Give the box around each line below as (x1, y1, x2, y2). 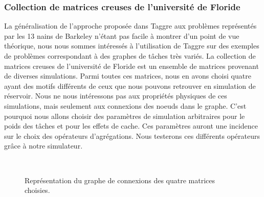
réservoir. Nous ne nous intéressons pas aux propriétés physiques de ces (4, 90, 227, 101)
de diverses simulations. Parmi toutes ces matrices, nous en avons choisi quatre (4, 70, 251, 81)
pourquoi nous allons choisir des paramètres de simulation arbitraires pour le (4, 110, 245, 121)
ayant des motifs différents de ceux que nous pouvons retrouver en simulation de (4, 80, 256, 91)
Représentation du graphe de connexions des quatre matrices (25, 175, 215, 185)
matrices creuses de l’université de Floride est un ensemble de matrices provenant (4, 60, 259, 71)
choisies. (25, 185, 50, 195)
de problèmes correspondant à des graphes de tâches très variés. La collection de (4, 51, 256, 61)
